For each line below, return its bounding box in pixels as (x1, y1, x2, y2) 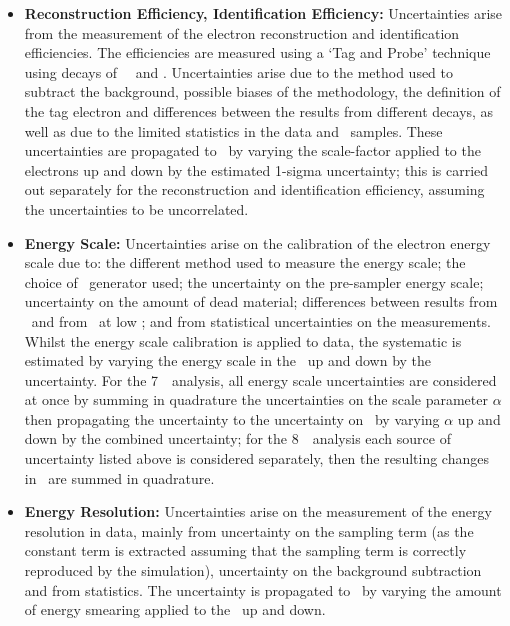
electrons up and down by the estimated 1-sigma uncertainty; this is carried (24, 159, 489, 180)
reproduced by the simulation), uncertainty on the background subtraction (24, 560, 482, 581)
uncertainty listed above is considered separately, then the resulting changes (24, 448, 489, 469)
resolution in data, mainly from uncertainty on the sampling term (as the (24, 520, 474, 541)
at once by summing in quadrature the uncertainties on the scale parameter (24, 389, 488, 410)
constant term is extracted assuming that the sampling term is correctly (24, 540, 467, 561)
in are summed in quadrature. (24, 467, 215, 488)
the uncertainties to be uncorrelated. (24, 198, 249, 219)
